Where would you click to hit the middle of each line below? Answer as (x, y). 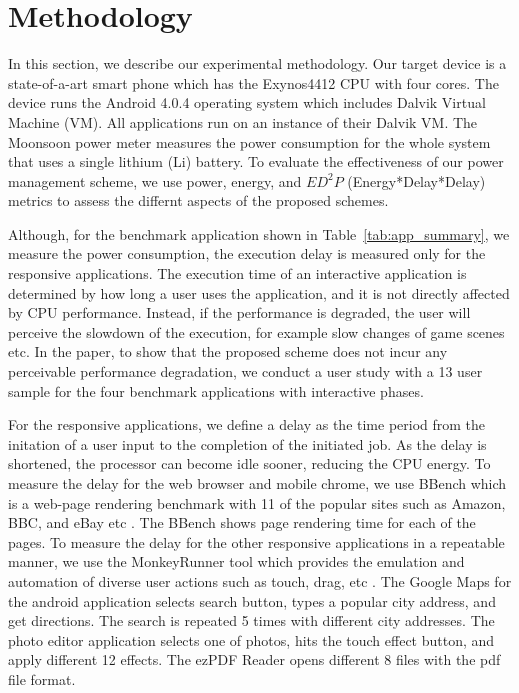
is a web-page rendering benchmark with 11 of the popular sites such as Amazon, (257, 502)
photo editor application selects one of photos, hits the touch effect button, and (251, 639)
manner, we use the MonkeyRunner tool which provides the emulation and (236, 561)
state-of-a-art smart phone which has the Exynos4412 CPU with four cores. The (253, 82)
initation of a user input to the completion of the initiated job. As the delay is (247, 443)
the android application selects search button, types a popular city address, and (252, 600)
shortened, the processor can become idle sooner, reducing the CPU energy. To (249, 463)
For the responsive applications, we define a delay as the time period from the (247, 424)
